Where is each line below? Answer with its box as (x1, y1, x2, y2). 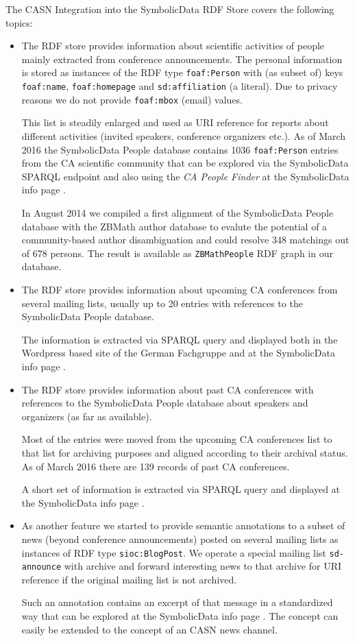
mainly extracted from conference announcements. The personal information (21, 51, 343, 66)
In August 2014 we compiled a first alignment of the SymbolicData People (21, 205, 334, 219)
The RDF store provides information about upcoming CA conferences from (21, 282, 338, 296)
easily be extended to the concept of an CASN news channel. (21, 622, 278, 636)
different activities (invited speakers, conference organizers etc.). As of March (21, 128, 346, 143)
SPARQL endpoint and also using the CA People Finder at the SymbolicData (21, 169, 350, 183)
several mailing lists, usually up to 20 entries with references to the (21, 295, 303, 310)
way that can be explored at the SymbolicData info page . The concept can (21, 609, 339, 622)
